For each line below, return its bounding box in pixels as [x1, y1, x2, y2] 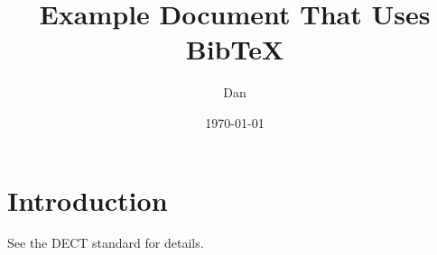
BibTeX [185, 31, 284, 68]
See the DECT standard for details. [7, 233, 204, 252]
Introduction [7, 181, 168, 218]
